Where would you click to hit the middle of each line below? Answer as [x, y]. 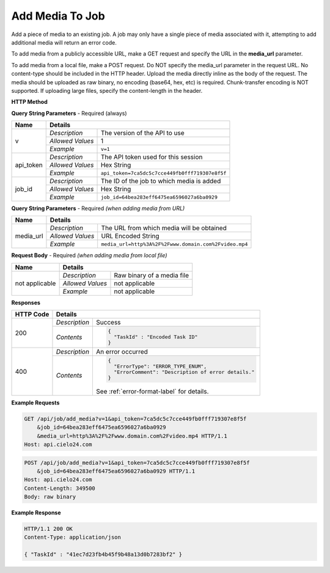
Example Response [36, 513]
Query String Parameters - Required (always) [69, 113]
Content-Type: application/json [73, 537]
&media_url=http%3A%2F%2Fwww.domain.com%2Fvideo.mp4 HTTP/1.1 [132, 436]
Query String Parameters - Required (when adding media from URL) [98, 208]
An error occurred [122, 352]
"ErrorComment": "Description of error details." [184, 372]
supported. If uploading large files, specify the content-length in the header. [107, 90]
